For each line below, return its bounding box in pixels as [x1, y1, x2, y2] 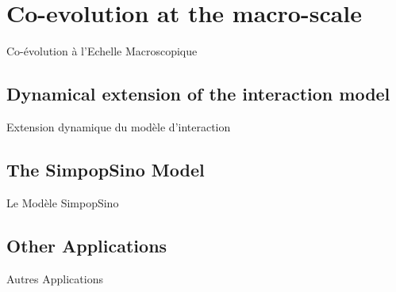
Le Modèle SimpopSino [6, 194, 119, 210]
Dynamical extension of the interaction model [6, 82, 390, 106]
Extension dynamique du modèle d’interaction [6, 118, 231, 135]
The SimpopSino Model [6, 157, 205, 181]
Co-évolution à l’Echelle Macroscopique [6, 43, 198, 59]
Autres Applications [6, 270, 103, 286]
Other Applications [6, 233, 167, 257]
